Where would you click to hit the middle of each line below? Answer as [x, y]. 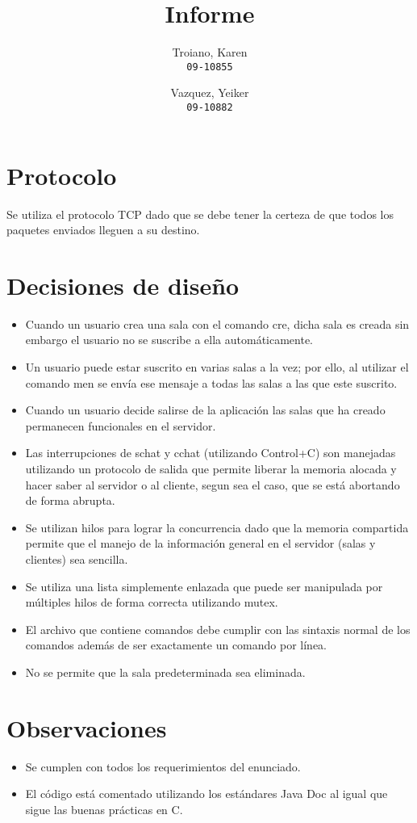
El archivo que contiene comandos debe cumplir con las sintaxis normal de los [218, 629]
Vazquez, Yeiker [210, 92]
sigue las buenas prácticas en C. [104, 809]
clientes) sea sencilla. [77, 559]
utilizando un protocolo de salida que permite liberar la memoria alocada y [211, 469]
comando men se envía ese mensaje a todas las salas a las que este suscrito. [211, 382]
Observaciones [87, 727]
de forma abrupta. [70, 500]
